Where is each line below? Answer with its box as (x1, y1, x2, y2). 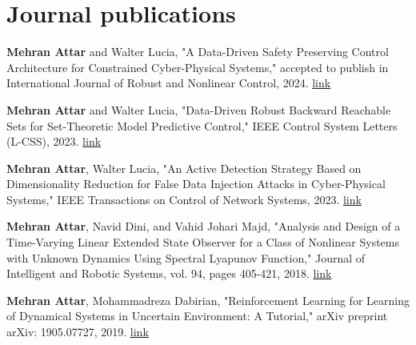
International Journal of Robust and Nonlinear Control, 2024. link (6, 74, 331, 91)
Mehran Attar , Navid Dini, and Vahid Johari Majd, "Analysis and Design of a (6, 218, 401, 235)
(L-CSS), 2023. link (6, 133, 102, 150)
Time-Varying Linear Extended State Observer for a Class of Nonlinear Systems (6, 234, 400, 251)
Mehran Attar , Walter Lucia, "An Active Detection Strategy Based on (6, 159, 362, 176)
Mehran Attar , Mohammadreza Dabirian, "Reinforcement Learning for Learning (6, 291, 410, 308)
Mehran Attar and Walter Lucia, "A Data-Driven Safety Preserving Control (6, 43, 389, 60)
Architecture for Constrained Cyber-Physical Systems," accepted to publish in (6, 58, 389, 75)
